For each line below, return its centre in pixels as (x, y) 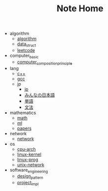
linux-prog (27, 159)
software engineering (29, 170)
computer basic (24, 56)
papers (24, 128)
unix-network (31, 165)
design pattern (30, 177)
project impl (28, 183)
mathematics (23, 113)
